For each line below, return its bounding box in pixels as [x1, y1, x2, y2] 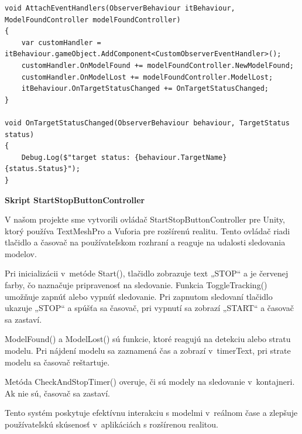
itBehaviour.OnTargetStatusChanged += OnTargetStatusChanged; [21, 84, 269, 93]
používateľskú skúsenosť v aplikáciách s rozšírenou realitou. [5, 418, 218, 430]
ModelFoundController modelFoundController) [5, 15, 181, 24]
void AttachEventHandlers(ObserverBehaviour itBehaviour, [5, 4, 235, 12]
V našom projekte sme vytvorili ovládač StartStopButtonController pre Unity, [5, 213, 285, 225]
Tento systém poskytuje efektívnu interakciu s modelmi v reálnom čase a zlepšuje [5, 406, 298, 419]
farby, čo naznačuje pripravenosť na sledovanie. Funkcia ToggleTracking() [5, 279, 267, 291]
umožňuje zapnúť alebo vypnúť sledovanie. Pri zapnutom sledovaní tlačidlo [5, 290, 273, 302]
